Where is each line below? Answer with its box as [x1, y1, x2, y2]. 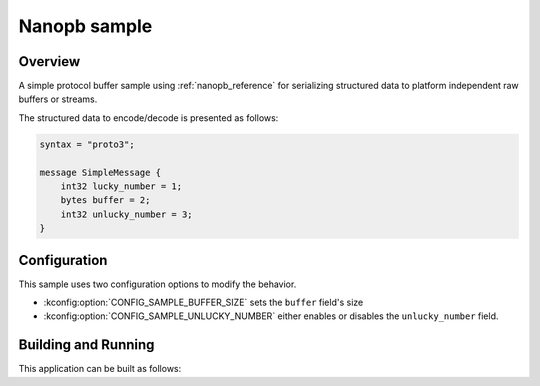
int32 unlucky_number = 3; [60, 208, 194, 220]
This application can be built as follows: [18, 363, 182, 375]
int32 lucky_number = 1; [60, 181, 183, 192]
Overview [18, 53, 81, 70]
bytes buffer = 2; [60, 195, 151, 206]
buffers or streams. [18, 93, 98, 105]
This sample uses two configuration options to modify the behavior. [18, 278, 297, 290]
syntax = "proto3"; [39, 138, 135, 150]
